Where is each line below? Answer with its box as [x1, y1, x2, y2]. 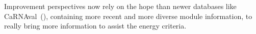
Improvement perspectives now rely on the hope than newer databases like [4, 1, 237, 11]
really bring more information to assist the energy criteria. [4, 20, 187, 31]
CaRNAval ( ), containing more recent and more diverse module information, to [4, 10, 252, 21]
